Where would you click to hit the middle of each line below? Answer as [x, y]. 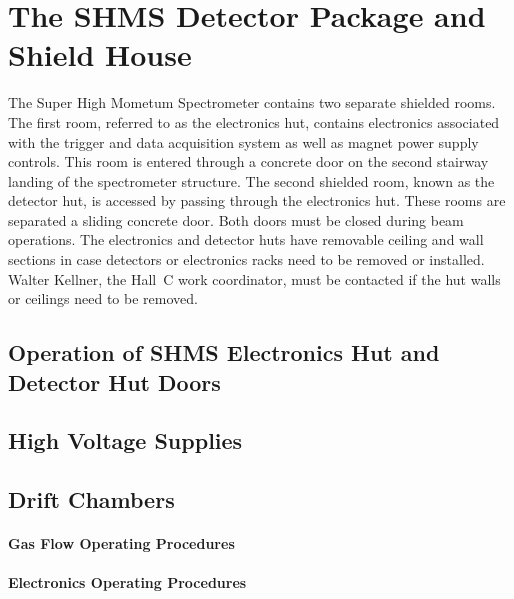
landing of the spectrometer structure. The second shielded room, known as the [251, 180]
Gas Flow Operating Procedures [121, 543]
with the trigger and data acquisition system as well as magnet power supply [243, 141]
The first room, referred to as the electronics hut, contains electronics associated [254, 121]
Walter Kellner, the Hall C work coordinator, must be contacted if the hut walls [254, 278]
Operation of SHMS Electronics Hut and [224, 352]
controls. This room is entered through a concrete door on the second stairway [248, 161]
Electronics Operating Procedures [127, 582]
